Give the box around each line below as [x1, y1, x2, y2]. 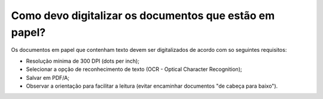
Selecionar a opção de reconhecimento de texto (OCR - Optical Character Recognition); [26, 66, 242, 73]
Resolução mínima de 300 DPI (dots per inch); [26, 57, 140, 64]
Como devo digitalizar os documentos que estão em [11, 9, 275, 22]
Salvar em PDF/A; [26, 74, 70, 81]
